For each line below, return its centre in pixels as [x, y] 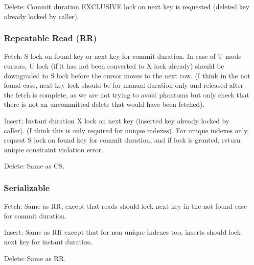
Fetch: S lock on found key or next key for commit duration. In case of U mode [123, 56]
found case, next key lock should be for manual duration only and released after [124, 85]
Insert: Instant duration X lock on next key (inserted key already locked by [117, 120]
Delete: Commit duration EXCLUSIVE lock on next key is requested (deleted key [127, 6]
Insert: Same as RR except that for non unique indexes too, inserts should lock [122, 232]
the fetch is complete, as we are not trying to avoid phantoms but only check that [127, 94]
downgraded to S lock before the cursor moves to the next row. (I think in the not [127, 75]
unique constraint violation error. [54, 149]
